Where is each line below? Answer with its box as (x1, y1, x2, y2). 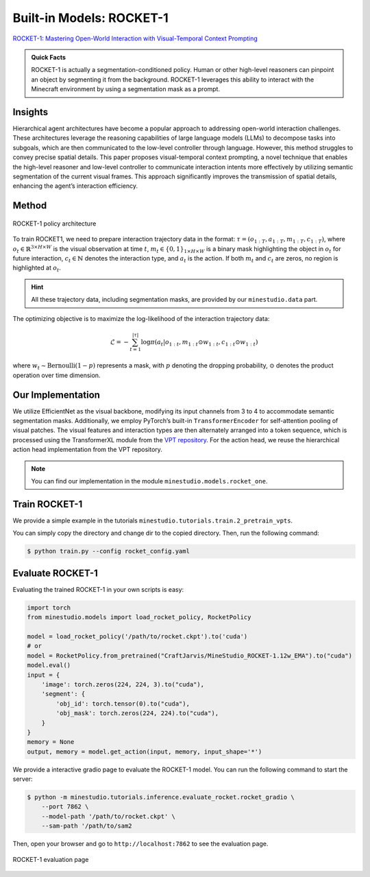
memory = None (27, 738, 75, 746)
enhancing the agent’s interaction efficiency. (12, 182, 138, 190)
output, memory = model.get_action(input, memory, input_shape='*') (27, 747, 262, 756)
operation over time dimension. (12, 371, 101, 379)
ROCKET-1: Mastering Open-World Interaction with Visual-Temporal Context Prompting (12, 34, 258, 43)
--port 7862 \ (41, 803, 89, 810)
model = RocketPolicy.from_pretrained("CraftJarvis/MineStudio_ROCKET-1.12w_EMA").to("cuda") (27, 651, 353, 660)
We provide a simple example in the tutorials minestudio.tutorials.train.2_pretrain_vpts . (12, 516, 293, 525)
